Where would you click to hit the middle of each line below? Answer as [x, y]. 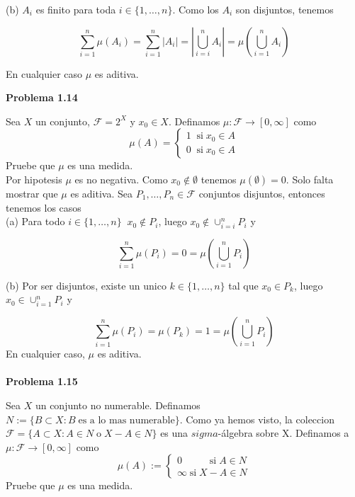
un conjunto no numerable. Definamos [118, 405]
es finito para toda [76, 9]
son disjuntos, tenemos [284, 9]
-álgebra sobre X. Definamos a [283, 433]
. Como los [196, 9]
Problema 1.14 [42, 97]
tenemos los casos [44, 207]
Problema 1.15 [42, 381]
